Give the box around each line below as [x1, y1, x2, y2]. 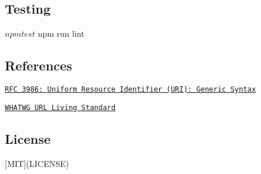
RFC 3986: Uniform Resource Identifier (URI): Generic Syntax [5, 85, 256, 94]
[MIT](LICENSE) [5, 157, 69, 169]
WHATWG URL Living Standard [5, 103, 116, 112]
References [5, 56, 73, 75]
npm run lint [37, 27, 84, 40]
